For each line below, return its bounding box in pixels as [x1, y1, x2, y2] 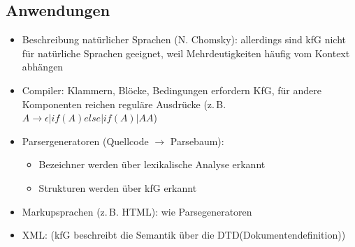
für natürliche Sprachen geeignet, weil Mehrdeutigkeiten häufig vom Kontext [22, 45, 350, 60]
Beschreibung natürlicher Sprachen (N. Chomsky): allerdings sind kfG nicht [22, 32, 347, 47]
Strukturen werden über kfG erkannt [38, 180, 197, 195]
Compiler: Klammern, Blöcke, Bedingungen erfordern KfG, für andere [22, 82, 321, 97]
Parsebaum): [170, 133, 224, 148]
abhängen [22, 59, 64, 74]
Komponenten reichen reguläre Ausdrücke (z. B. [22, 96, 226, 111]
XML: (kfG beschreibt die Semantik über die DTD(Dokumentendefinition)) [22, 227, 346, 242]
